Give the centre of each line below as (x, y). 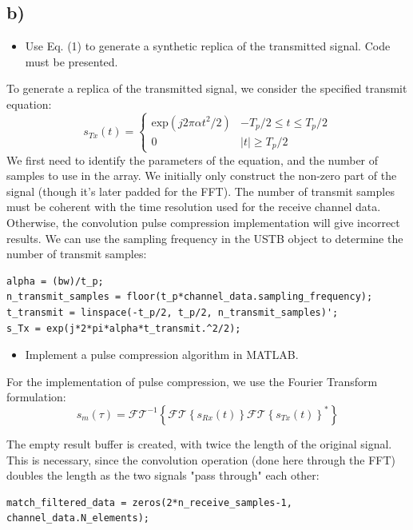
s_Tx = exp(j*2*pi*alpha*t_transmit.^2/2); (124, 328)
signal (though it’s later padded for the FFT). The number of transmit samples (201, 191)
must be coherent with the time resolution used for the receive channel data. (194, 207)
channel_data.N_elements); (78, 518)
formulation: (36, 397)
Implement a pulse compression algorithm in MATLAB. (162, 355)
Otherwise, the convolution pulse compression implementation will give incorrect (203, 222)
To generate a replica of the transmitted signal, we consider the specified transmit (207, 88)
